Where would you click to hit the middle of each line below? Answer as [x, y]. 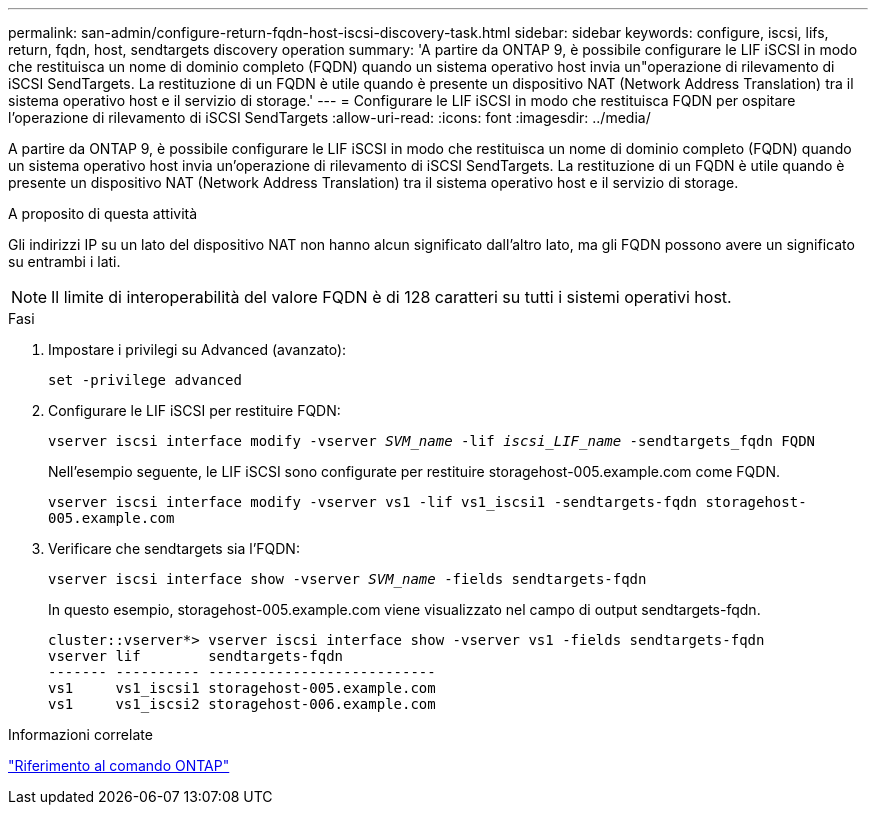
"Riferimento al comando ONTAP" [119, 765]
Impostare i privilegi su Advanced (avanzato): [197, 349]
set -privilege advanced [145, 380]
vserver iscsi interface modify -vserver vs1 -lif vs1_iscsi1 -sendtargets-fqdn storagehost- [427, 502]
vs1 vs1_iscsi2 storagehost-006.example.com [242, 704]
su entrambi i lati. [64, 261]
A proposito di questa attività [103, 213]
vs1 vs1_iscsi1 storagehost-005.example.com [242, 688]
